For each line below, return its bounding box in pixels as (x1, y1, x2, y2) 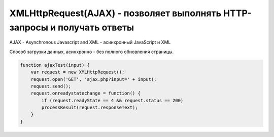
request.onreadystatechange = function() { (30, 90, 141, 96)
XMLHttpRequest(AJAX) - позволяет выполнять (9, 8, 222, 19)
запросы (9, 22, 48, 33)
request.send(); (30, 83, 71, 89)
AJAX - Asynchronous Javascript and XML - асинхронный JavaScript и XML (9, 39, 171, 45)
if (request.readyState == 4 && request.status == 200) (41, 98, 184, 103)
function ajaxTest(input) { (20, 62, 90, 68)
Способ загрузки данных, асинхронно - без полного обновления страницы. (9, 49, 174, 55)
